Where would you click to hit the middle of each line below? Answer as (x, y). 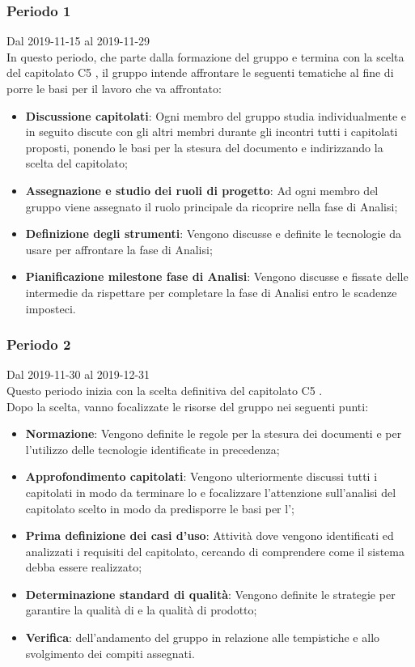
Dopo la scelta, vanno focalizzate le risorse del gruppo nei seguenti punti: (188, 406)
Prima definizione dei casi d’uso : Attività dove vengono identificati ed (210, 535)
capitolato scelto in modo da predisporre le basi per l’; (160, 508)
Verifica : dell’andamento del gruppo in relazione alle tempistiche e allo (203, 637)
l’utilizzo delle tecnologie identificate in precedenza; (152, 449)
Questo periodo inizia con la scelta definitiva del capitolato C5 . (165, 390)
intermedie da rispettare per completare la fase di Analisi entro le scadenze (211, 292)
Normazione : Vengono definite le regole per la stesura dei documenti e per (214, 433)
